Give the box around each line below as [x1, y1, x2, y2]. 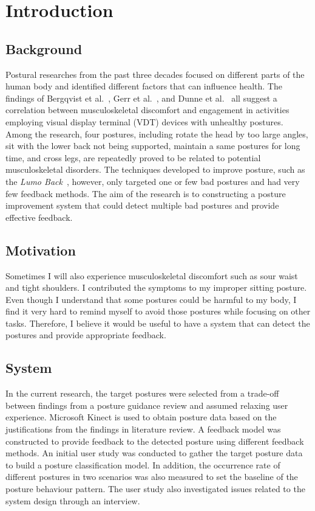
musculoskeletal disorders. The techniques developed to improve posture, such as [5, 163, 305, 176]
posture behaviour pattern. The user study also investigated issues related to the [5, 482, 305, 495]
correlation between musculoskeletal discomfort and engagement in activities [5, 103, 290, 116]
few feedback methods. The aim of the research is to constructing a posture [5, 187, 286, 200]
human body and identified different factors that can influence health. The [5, 80, 282, 92]
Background [5, 39, 83, 58]
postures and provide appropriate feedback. [5, 328, 166, 341]
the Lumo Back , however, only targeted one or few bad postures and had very [5, 175, 300, 187]
